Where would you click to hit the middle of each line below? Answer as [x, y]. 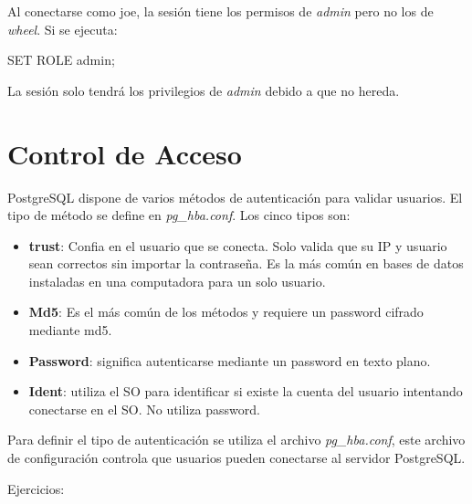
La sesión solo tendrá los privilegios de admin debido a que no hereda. [204, 90]
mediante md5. [70, 330]
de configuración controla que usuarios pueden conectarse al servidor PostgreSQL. [236, 458]
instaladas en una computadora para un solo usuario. [177, 281]
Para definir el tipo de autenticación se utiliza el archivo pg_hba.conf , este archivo [236, 440]
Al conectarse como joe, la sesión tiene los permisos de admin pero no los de [220, 11]
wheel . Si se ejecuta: [63, 29]
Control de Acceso [125, 153]
